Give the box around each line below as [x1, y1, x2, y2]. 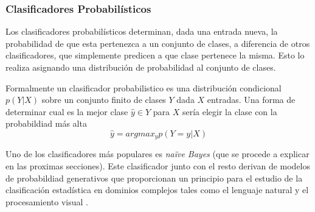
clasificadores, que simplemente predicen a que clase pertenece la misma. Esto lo [5, 49, 305, 62]
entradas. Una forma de [207, 93, 296, 106]
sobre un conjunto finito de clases [41, 93, 166, 106]
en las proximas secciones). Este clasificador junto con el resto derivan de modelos [5, 160, 311, 172]
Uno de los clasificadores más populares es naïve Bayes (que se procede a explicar [5, 147, 310, 160]
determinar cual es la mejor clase [5, 105, 128, 118]
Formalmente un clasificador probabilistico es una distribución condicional [5, 81, 282, 94]
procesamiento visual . [5, 195, 88, 208]
